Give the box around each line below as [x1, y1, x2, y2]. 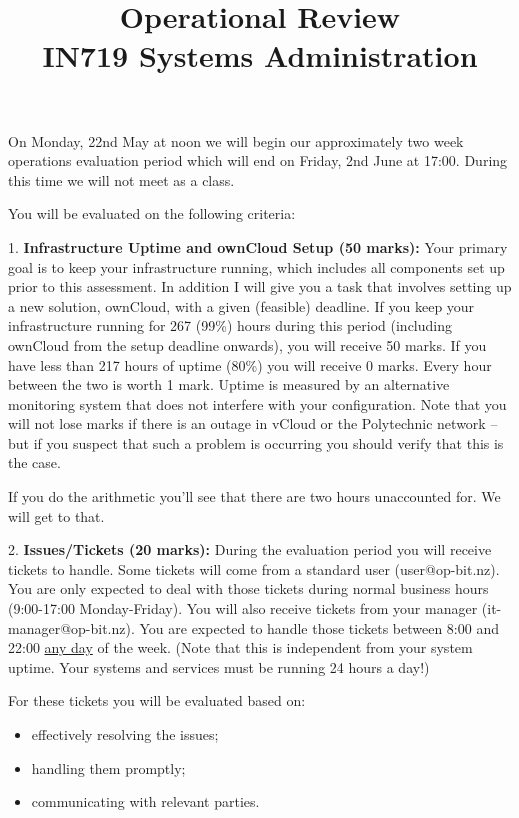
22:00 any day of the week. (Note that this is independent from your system [8, 637, 473, 658]
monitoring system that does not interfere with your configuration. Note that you [8, 393, 507, 414]
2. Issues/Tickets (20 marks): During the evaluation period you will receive [8, 539, 492, 560]
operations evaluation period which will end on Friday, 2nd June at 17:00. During [8, 150, 508, 171]
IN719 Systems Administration [42, 35, 478, 76]
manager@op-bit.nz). [8, 617, 135, 638]
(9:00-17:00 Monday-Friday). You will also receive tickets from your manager [8, 598, 478, 619]
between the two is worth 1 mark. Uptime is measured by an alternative [8, 374, 450, 395]
